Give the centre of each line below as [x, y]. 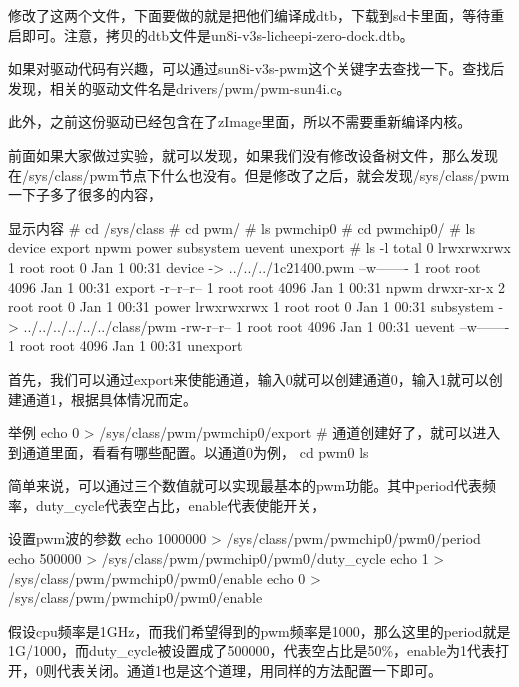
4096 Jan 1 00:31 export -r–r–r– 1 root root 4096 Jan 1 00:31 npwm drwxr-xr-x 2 [256, 286]
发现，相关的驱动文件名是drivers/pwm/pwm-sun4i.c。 [179, 87]
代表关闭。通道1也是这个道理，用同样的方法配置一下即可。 [249, 670]
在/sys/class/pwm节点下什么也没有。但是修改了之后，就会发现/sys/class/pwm [259, 174]
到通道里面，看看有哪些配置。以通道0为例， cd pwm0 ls [188, 451]
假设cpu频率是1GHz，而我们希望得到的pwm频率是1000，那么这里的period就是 [259, 630]
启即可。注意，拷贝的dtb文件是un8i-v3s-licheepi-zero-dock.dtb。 [211, 34]
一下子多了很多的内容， [85, 194]
